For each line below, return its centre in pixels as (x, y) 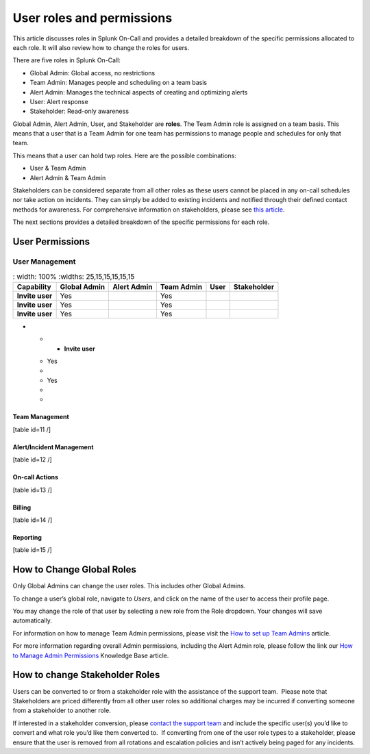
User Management (44, 262)
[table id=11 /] (32, 429)
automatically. (33, 620)
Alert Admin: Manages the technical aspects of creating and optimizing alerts (139, 92)
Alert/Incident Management (53, 447)
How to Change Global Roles (75, 569)
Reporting (27, 538)
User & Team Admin (58, 168)
